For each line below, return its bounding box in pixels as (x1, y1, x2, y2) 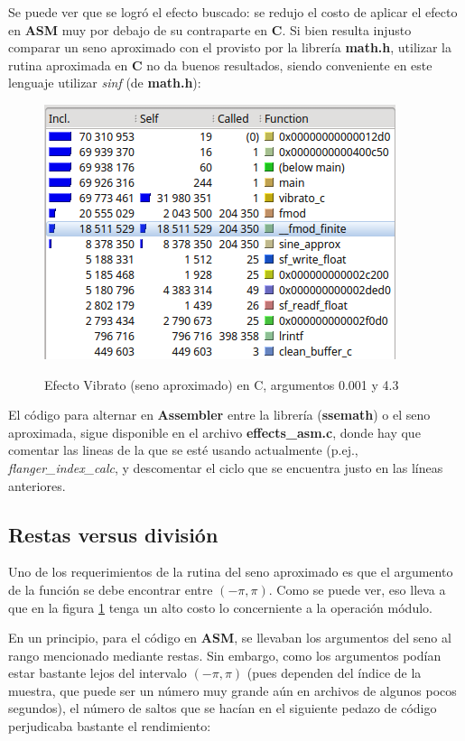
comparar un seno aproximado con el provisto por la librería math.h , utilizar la (8, 38, 451, 57)
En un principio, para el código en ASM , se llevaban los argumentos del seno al (8, 628, 451, 647)
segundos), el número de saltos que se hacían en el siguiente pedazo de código (8, 699, 437, 718)
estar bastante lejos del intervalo (8, 663, 187, 682)
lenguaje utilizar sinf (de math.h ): (8, 73, 201, 92)
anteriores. (8, 476, 66, 495)
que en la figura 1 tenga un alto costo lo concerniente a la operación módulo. (8, 597, 432, 616)
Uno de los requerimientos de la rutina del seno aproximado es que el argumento (8, 562, 453, 581)
